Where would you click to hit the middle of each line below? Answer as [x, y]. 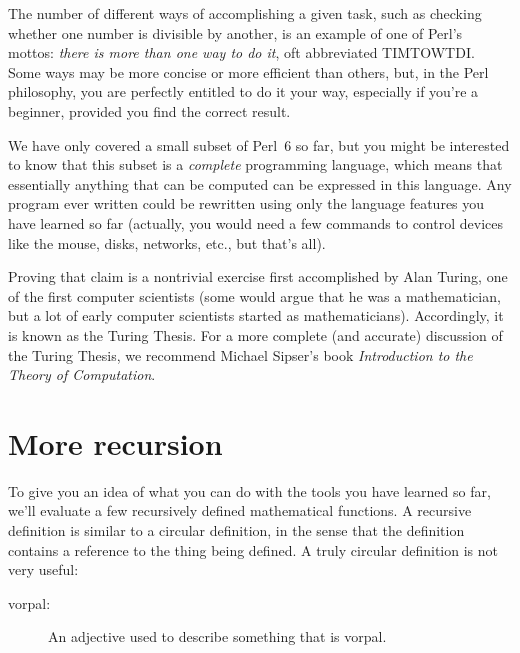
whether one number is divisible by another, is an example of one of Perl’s [235, 32]
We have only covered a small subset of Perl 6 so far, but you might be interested [259, 144]
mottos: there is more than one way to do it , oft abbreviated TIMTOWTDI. [241, 52]
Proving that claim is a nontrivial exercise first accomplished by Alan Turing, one [258, 276]
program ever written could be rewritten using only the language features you [246, 203]
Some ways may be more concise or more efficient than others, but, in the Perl [248, 71]
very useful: [43, 569]
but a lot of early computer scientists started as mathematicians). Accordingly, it [256, 315]
